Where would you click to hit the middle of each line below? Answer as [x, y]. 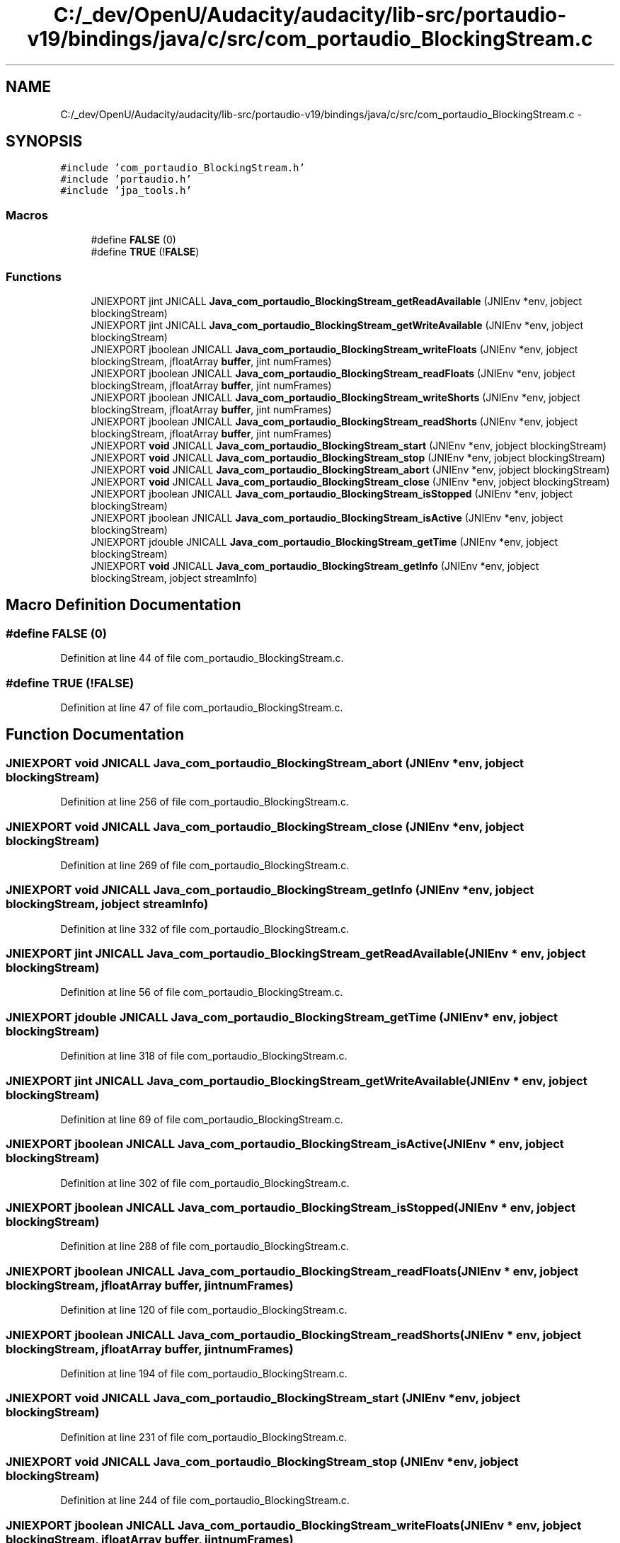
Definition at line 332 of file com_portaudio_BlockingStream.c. [205, 929]
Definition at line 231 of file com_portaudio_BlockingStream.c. [204, 1437]
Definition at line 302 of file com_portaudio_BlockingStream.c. [205, 1183]
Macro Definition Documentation [124, 605]
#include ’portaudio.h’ [126, 179]
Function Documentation [95, 735]
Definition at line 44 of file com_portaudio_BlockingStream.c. [202, 658]
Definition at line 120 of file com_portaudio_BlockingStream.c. [204, 1310]
